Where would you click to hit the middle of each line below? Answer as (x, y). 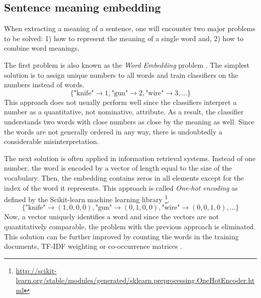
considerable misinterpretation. (51, 141)
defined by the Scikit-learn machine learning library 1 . (87, 198)
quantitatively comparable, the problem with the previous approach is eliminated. (130, 226)
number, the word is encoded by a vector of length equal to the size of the (118, 168)
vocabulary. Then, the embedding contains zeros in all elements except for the (124, 177)
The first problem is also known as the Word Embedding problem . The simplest (127, 64)
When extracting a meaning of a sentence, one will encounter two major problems (130, 28)
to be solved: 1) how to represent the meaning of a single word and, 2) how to (124, 38)
